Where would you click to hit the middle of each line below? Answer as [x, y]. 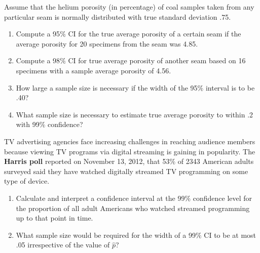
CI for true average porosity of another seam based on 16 [157, 60]
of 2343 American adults [216, 161]
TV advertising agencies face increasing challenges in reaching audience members [130, 141]
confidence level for [222, 198]
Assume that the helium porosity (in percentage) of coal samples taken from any [129, 7]
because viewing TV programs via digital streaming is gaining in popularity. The [130, 151]
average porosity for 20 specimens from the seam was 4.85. [107, 43]
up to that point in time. [54, 218]
